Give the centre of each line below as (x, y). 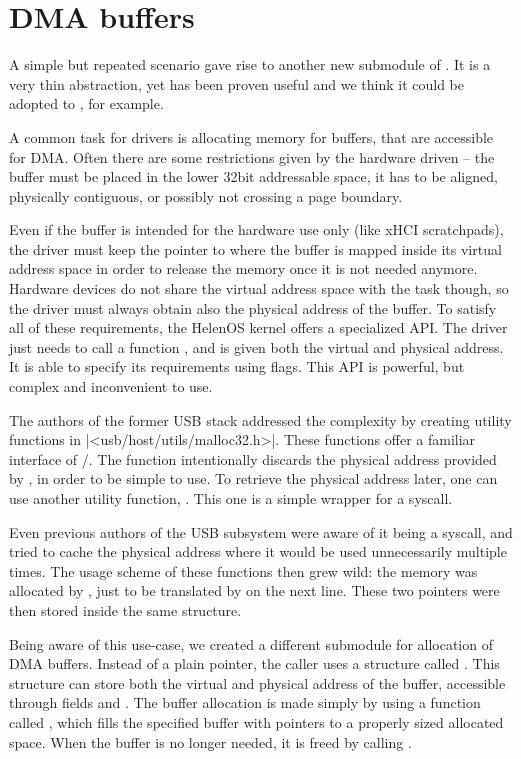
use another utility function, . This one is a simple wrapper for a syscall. (231, 498)
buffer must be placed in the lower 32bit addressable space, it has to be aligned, (253, 176)
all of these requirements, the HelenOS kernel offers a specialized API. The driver (258, 327)
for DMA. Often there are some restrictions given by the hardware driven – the (252, 156)
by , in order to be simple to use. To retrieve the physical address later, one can (253, 478)
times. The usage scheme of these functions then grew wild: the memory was (243, 570)
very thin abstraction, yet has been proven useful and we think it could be (236, 83)
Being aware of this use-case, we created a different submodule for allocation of (251, 643)
